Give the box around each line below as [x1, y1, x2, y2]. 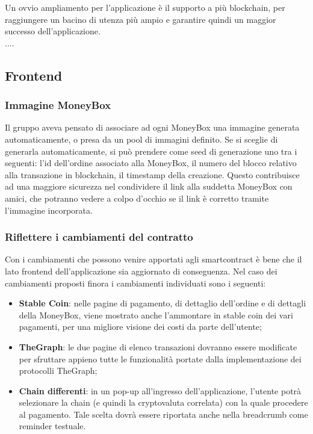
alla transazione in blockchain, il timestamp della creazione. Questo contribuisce [5, 168, 300, 181]
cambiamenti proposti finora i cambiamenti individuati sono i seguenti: [5, 276, 266, 289]
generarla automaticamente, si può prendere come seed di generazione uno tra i [5, 144, 297, 157]
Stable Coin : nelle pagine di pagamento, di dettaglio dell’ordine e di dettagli [19, 297, 306, 309]
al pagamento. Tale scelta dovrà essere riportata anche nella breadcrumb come [19, 408, 308, 420]
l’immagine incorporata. [5, 203, 93, 216]
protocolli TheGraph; [19, 364, 98, 377]
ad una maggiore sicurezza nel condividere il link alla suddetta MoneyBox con [5, 180, 293, 193]
